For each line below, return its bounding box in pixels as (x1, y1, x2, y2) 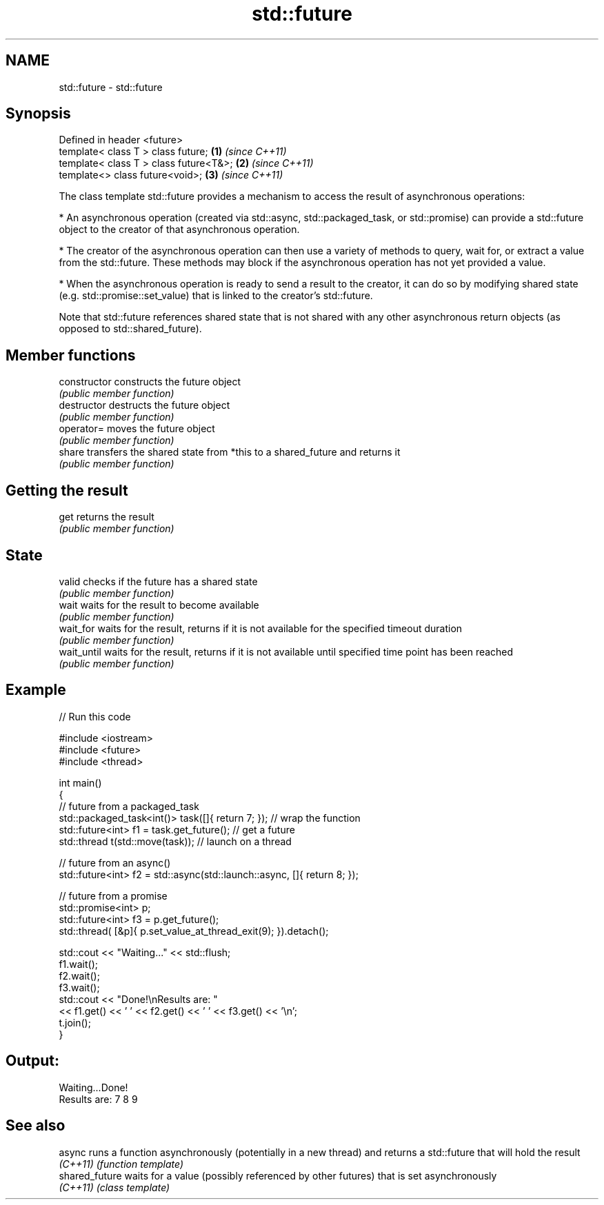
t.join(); (59, 1016, 91, 1029)
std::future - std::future (59, 81, 163, 93)
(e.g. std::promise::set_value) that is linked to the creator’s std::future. (59, 290, 373, 302)
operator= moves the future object (59, 423, 215, 435)
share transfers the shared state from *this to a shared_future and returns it (59, 446, 401, 458)
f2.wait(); (59, 969, 100, 982)
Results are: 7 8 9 (59, 1093, 138, 1105)
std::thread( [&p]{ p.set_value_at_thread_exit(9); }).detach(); (59, 924, 329, 937)
